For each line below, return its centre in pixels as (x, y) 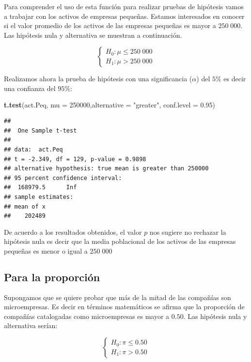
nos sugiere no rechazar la (188, 232)
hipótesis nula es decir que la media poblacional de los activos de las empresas (120, 241)
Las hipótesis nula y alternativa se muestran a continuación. (93, 35)
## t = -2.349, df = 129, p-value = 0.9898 (75, 159)
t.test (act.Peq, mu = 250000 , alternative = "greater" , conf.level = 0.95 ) (110, 104)
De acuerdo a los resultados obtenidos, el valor (73, 232)
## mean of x (25, 206)
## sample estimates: (39, 197)
